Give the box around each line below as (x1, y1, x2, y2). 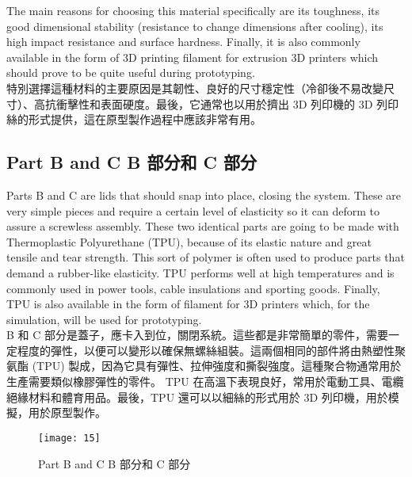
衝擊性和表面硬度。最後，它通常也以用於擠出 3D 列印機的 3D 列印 (55, 95, 399, 112)
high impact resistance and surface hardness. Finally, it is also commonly (6, 33, 360, 50)
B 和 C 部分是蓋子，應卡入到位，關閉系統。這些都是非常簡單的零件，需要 (6, 326, 389, 343)
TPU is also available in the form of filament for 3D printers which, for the (6, 296, 370, 312)
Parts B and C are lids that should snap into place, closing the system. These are (6, 186, 402, 203)
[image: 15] (38, 432, 101, 444)
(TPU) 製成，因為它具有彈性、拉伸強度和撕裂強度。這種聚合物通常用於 (32, 357, 402, 374)
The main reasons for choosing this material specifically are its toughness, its (6, 2, 380, 18)
